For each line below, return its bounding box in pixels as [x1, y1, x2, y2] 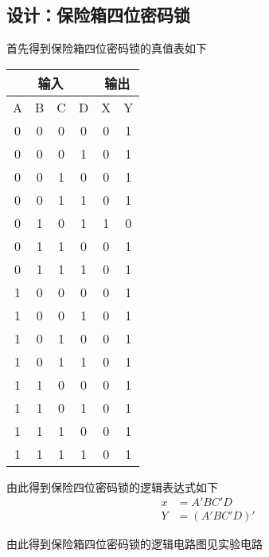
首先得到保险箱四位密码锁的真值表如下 [6, 40, 207, 57]
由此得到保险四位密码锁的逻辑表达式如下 [6, 478, 218, 495]
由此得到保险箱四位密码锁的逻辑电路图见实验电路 [6, 535, 263, 552]
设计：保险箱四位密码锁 [6, 2, 190, 27]
